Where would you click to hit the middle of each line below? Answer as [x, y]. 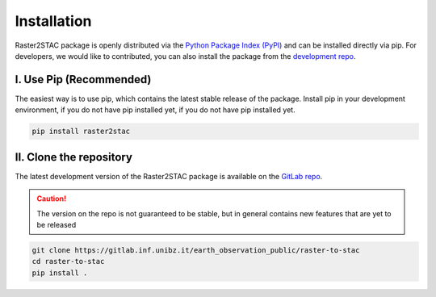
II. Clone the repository [74, 157]
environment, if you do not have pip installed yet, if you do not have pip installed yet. [155, 110]
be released [57, 224]
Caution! [52, 199]
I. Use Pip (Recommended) [83, 79]
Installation [53, 21]
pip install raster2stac [81, 132]
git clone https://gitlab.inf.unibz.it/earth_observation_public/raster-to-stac [196, 250]
